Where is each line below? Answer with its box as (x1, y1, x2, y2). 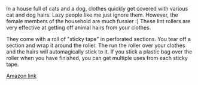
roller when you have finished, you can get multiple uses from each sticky (6, 55, 188, 61)
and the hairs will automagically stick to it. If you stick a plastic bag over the (6, 48, 193, 55)
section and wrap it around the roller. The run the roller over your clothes (6, 42, 185, 49)
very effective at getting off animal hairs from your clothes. (6, 24, 151, 31)
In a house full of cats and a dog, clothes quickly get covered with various (6, 5, 188, 12)
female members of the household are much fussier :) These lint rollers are (6, 18, 191, 24)
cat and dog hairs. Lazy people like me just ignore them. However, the (6, 11, 178, 18)
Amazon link (6, 73, 37, 79)
